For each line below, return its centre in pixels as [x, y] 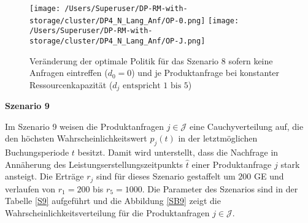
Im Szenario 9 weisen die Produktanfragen [85, 126]
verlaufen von [30, 188]
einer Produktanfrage [232, 164]
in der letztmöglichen [218, 138]
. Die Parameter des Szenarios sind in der [220, 188]
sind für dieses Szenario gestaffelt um [166, 176]
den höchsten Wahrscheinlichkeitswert [76, 138]
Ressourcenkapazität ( [71, 84]
